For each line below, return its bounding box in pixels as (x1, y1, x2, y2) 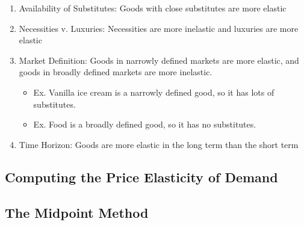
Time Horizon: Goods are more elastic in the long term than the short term (19, 138, 299, 150)
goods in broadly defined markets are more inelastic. (19, 66, 212, 78)
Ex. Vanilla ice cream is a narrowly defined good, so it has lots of (33, 85, 275, 98)
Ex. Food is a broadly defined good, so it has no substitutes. (33, 118, 256, 131)
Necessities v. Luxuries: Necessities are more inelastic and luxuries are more (19, 22, 299, 34)
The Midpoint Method (5, 203, 149, 221)
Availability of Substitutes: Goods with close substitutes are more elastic (19, 2, 287, 14)
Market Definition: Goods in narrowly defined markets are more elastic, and (19, 54, 299, 66)
